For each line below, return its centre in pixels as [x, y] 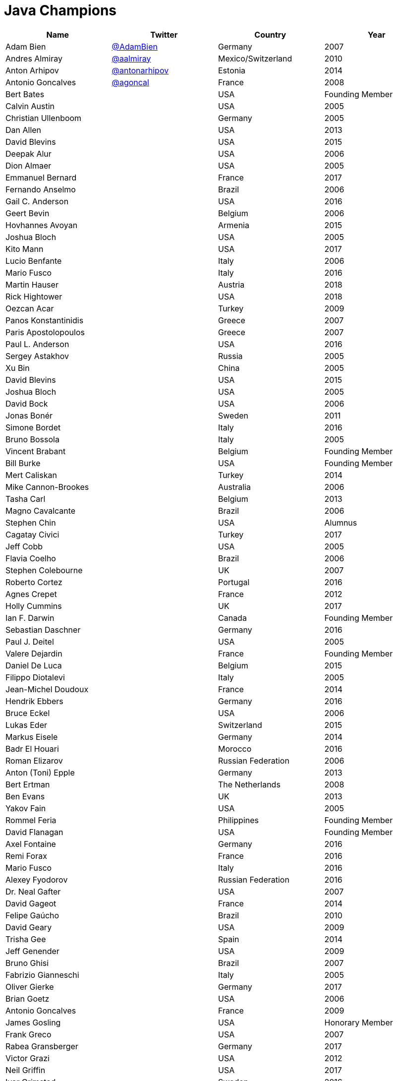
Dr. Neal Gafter [33, 891]
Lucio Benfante [34, 261]
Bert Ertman [28, 784]
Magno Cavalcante [41, 510]
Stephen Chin [31, 522]
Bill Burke [23, 463]
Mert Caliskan [31, 475]
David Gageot [31, 903]
